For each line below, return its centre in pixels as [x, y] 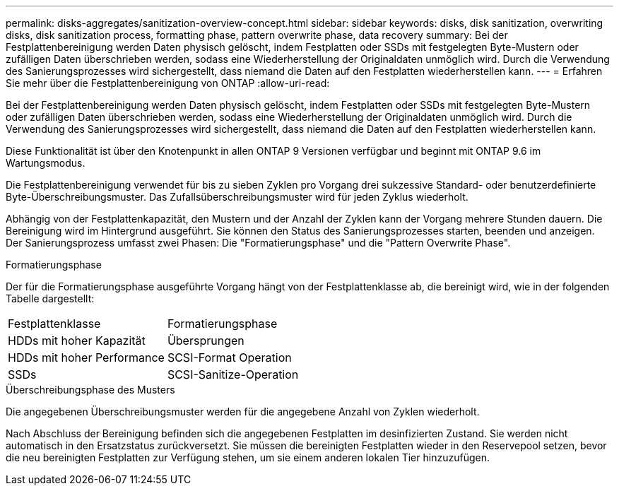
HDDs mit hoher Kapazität [77, 341]
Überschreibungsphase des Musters [90, 390]
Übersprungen [206, 341]
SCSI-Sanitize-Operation [233, 374]
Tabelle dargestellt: [50, 298]
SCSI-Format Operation [229, 357]
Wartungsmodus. [46, 163]
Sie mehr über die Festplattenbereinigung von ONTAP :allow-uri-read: [168, 83]
